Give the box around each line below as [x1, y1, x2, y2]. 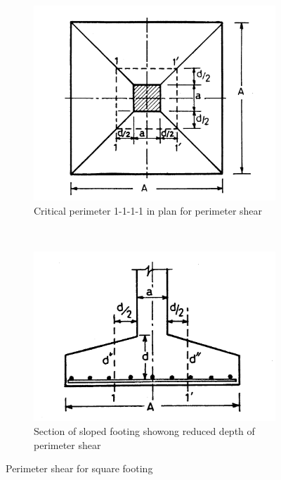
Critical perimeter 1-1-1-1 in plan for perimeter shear [34, 203, 263, 217]
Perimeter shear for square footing [6, 461, 153, 476]
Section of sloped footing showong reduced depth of [34, 424, 255, 438]
